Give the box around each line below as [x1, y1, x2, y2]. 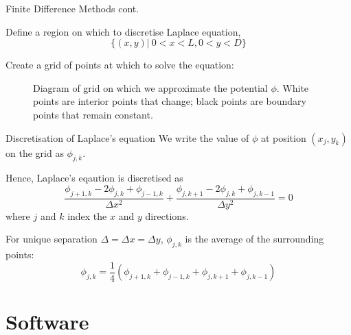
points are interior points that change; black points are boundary [33, 94, 306, 108]
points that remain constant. [33, 107, 153, 121]
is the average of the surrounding [185, 232, 324, 246]
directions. [145, 208, 189, 223]
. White [276, 80, 309, 95]
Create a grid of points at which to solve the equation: [5, 58, 234, 72]
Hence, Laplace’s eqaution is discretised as [5, 171, 183, 185]
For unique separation [5, 232, 98, 246]
